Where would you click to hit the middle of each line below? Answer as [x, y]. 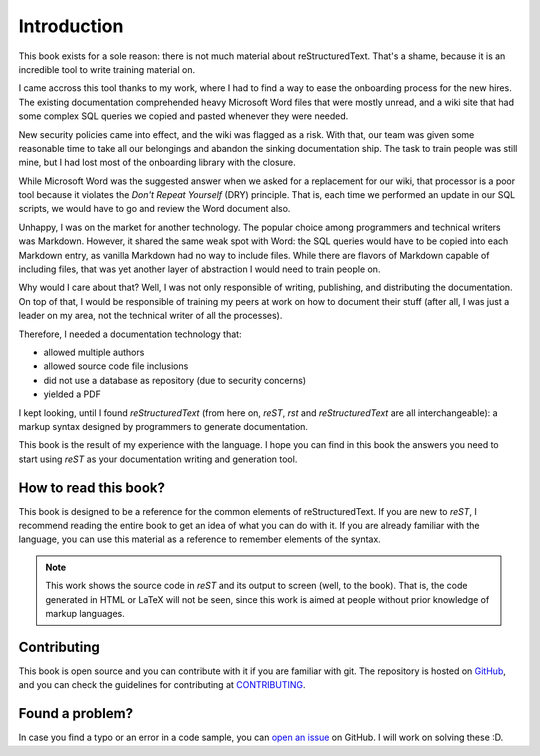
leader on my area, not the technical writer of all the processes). [150, 316]
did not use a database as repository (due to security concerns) [175, 380]
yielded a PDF [72, 394]
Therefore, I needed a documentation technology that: [130, 334]
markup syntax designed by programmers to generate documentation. [163, 426]
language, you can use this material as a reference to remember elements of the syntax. [200, 539]
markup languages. [85, 613]
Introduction [71, 26]
